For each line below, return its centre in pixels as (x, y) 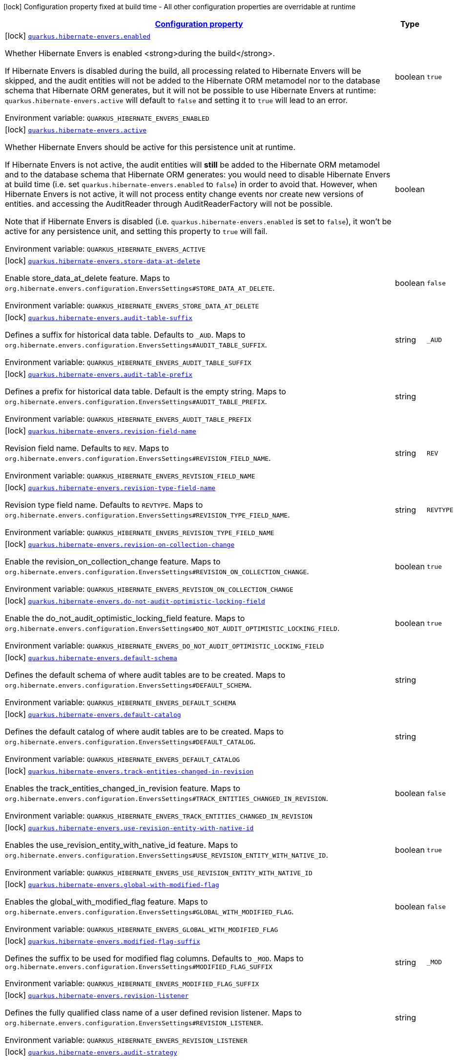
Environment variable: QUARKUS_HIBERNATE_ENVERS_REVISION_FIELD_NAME (130, 476)
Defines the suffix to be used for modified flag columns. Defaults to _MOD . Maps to (154, 958)
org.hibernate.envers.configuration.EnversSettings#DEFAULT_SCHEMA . (128, 685)
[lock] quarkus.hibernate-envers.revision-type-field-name (110, 487)
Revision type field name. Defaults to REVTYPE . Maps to (104, 505)
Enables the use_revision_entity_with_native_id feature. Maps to (122, 845)
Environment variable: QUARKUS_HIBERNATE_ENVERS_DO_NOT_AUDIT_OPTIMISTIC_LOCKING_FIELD (165, 646)
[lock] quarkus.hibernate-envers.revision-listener (97, 995)
